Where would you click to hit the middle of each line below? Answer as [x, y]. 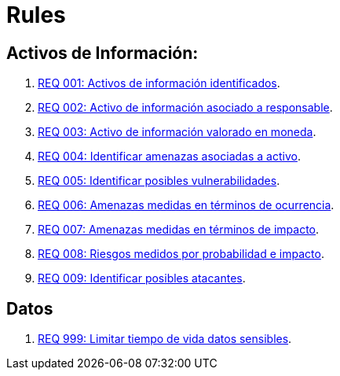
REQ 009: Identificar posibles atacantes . [142, 278]
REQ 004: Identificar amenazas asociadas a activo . [169, 157]
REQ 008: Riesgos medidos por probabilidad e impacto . [181, 254]
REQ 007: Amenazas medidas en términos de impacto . [179, 230]
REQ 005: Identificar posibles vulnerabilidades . [159, 181]
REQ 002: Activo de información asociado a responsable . [185, 108]
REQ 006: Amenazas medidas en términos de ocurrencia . [186, 205]
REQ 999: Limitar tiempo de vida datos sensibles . [165, 339]
